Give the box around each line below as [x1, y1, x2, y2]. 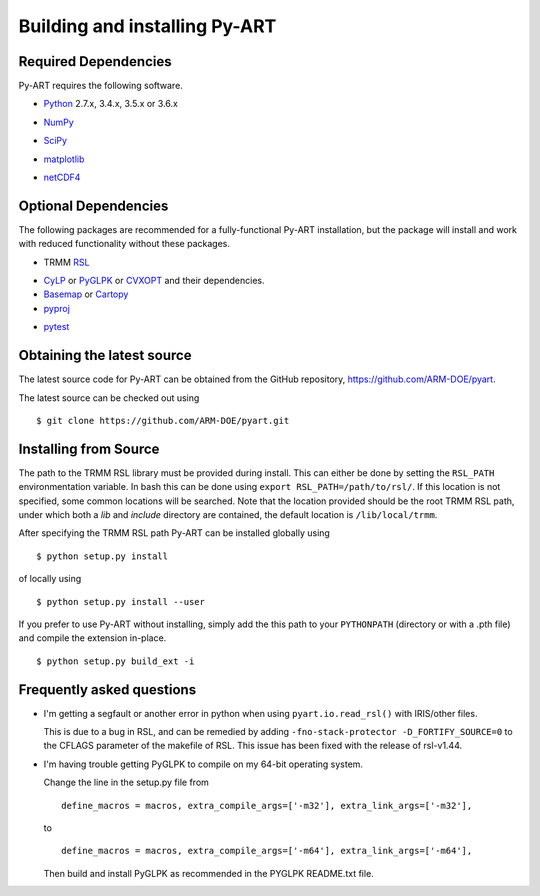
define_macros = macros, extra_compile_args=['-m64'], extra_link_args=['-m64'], [61, 845, 473, 857]
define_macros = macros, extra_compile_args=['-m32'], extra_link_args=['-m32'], [61, 800, 473, 811]
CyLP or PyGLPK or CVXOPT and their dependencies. [43, 275, 265, 287]
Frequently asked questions [18, 681, 197, 698]
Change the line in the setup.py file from [43, 776, 210, 789]
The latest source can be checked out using [18, 391, 200, 404]
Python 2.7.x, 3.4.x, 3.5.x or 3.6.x [43, 98, 179, 110]
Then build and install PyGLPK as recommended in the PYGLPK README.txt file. [43, 867, 374, 879]
